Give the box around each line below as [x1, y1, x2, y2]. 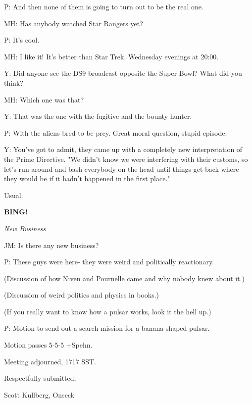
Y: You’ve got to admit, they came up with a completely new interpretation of [4, 144, 243, 154]
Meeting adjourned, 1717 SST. [4, 356, 96, 366]
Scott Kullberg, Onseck [4, 389, 75, 400]
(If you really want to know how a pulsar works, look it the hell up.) [4, 306, 211, 316]
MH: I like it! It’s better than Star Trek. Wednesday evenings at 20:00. [4, 51, 219, 61]
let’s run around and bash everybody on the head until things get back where [4, 163, 239, 174]
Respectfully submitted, [4, 373, 76, 383]
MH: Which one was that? [4, 94, 84, 104]
